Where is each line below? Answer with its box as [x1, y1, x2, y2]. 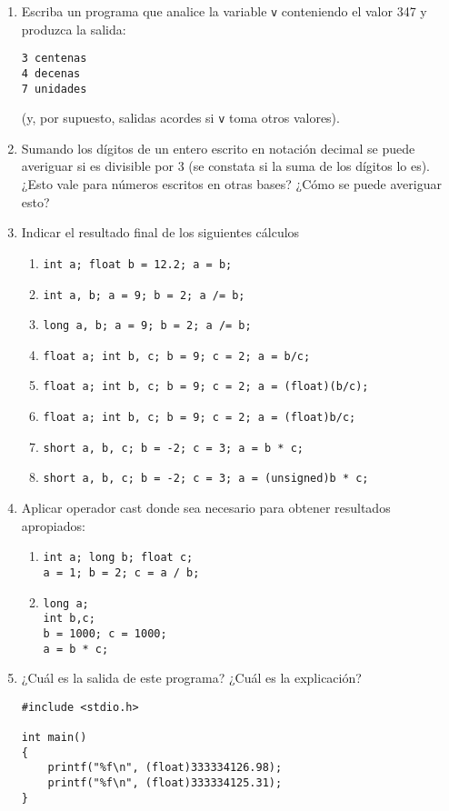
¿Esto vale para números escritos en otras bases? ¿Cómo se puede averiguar [21, 175, 442, 194]
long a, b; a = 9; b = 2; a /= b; [43, 319, 252, 333]
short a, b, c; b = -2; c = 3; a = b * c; [43, 441, 304, 455]
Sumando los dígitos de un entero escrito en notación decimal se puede [21, 138, 415, 157]
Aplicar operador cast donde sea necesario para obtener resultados [21, 498, 391, 517]
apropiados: [21, 516, 85, 535]
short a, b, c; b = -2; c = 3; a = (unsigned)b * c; [43, 472, 369, 486]
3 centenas [21, 52, 87, 65]
